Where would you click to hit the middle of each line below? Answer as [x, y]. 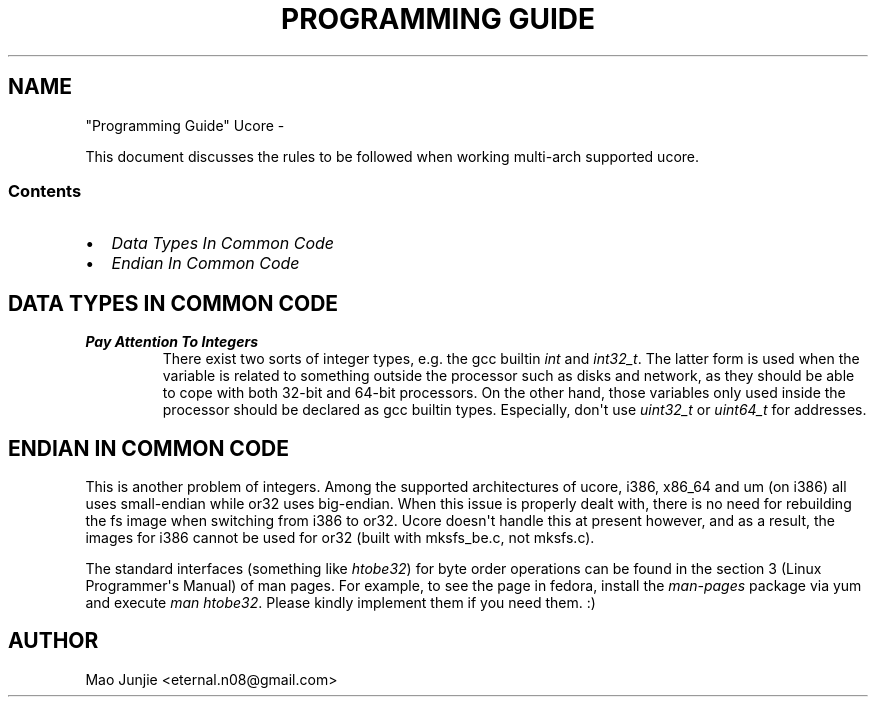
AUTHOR [53, 641]
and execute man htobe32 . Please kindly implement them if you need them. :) [340, 603]
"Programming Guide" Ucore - [185, 125]
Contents [45, 190]
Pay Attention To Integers [172, 342]
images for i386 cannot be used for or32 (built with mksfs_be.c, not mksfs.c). [340, 538]
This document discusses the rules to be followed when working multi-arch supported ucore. [392, 156]
